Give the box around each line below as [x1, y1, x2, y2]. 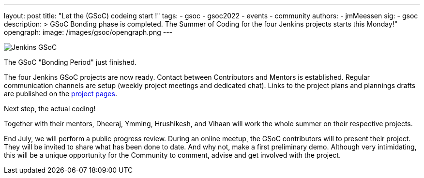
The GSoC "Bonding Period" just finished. [4, 58, 137, 66]
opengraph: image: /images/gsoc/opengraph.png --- [4, 28, 173, 36]
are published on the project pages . [4, 89, 117, 98]
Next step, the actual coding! [4, 104, 96, 113]
